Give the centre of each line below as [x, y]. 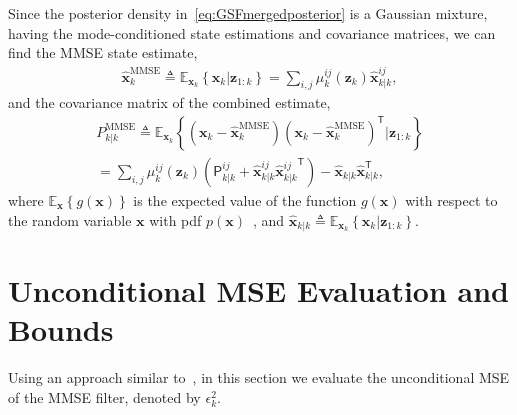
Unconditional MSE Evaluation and [259, 290]
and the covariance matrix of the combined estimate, [169, 102]
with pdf [175, 219]
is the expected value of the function [245, 199]
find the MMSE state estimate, [103, 52]
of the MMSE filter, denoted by [104, 396]
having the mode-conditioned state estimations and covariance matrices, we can [252, 32]
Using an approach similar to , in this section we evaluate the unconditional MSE [259, 377]
